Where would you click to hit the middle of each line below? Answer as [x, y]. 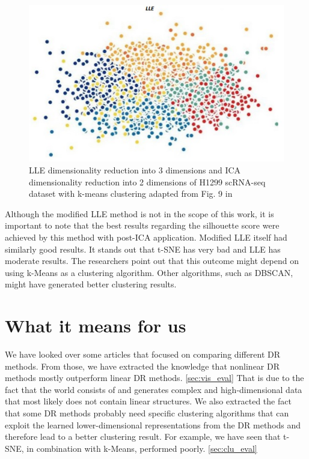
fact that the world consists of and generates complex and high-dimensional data [154, 389]
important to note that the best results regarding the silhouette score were [142, 225]
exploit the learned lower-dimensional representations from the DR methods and [153, 424]
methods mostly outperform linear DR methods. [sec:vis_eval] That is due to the [154, 378]
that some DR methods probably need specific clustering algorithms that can [147, 413]
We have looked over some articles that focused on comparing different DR [143, 354]
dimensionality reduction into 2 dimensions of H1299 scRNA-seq [147, 181]
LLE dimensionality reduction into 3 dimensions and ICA [135, 169]
